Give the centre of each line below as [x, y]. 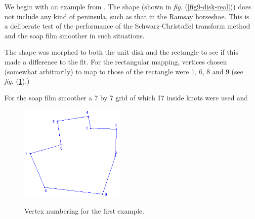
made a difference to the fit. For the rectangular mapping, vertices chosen [116, 61]
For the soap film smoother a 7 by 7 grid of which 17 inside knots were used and [126, 97]
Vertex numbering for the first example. [84, 211]
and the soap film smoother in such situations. [75, 35]
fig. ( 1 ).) [17, 81]
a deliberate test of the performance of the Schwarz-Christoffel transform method [127, 26]
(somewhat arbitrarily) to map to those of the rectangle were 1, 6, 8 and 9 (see [124, 71]
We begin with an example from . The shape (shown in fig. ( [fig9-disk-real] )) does [128, 6]
